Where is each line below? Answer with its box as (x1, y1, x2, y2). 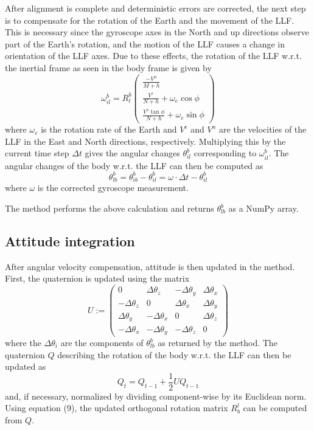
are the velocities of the (219, 123, 307, 136)
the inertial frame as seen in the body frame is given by (5, 61, 212, 74)
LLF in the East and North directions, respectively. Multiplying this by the (5, 134, 286, 147)
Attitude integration (5, 232, 135, 250)
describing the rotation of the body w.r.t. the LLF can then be (57, 348, 291, 361)
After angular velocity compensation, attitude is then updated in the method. (5, 260, 295, 272)
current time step (5, 147, 69, 159)
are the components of (60, 336, 144, 349)
